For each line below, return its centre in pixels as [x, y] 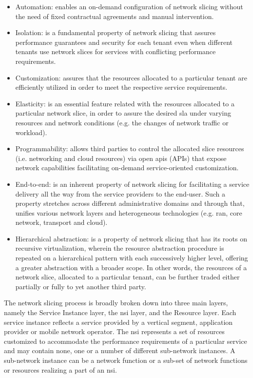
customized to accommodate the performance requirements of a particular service [126, 341]
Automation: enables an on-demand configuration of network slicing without [129, 6]
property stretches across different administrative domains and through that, [130, 203]
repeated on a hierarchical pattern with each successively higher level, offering [132, 258]
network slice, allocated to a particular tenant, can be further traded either [127, 277]
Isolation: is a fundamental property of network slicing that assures [116, 32]
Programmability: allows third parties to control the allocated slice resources [130, 149]
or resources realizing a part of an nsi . [60, 369]
